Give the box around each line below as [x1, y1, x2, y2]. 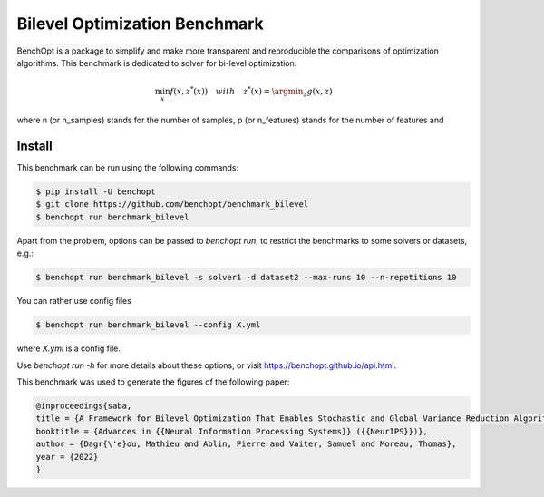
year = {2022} [35, 452, 99, 462]
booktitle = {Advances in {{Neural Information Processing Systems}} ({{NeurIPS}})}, [35, 426, 428, 436]
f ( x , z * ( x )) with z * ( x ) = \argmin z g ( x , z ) [170, 84, 333, 99]
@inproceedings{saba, [35, 400, 132, 411]
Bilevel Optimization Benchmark [16, 14, 265, 34]
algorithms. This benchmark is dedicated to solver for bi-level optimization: [16, 57, 297, 68]
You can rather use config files [16, 296, 131, 307]
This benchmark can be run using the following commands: [16, 162, 239, 173]
